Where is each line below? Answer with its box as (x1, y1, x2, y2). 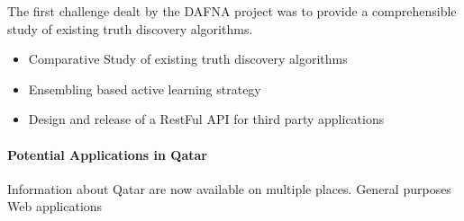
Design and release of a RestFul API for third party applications (28, 110, 385, 128)
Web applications (7, 197, 103, 216)
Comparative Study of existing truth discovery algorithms (28, 49, 348, 68)
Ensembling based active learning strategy (28, 79, 261, 98)
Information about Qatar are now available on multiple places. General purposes (7, 179, 451, 198)
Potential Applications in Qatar (7, 145, 207, 164)
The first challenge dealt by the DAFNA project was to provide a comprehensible (7, 2, 457, 20)
